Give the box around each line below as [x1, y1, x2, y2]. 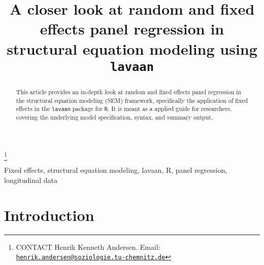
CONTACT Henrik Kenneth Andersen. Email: [16, 241, 160, 252]
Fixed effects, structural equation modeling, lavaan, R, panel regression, [4, 165, 227, 175]
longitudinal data [4, 174, 58, 185]
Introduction [4, 204, 94, 225]
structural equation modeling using [7, 38, 257, 59]
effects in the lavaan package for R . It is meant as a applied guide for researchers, [16, 104, 232, 113]
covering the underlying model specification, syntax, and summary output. [16, 113, 213, 122]
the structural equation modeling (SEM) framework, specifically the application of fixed [16, 96, 248, 104]
